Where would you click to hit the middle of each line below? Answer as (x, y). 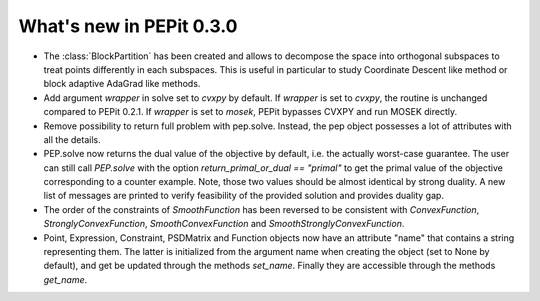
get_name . (65, 279)
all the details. (72, 139)
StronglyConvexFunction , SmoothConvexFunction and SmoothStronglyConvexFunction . (224, 224)
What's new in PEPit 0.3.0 (128, 26)
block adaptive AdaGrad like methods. (122, 84)
